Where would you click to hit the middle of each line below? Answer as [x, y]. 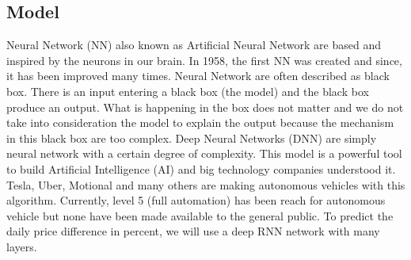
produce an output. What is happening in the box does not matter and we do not [205, 107]
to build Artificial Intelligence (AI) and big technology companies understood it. [201, 168]
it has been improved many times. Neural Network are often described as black [198, 76]
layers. [22, 246]
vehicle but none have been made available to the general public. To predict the [200, 215]
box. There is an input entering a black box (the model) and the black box [188, 91]
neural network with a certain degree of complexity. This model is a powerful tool [204, 153]
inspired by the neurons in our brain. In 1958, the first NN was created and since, [204, 60]
